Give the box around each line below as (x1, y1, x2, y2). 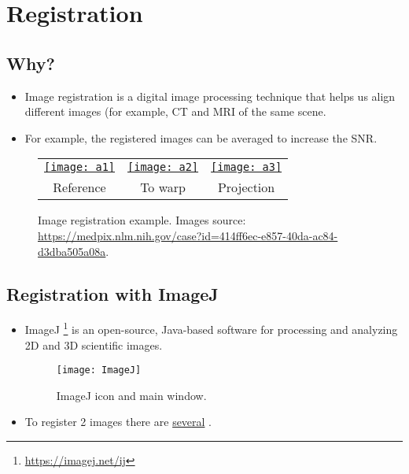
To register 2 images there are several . (24, 413, 212, 430)
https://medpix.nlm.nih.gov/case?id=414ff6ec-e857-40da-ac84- (38, 227, 338, 243)
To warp (140, 178, 186, 197)
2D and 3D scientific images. (24, 336, 163, 353)
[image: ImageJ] (56, 365, 142, 376)
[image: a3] (211, 161, 282, 174)
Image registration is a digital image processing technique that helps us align (24, 87, 396, 104)
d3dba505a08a (38, 243, 106, 259)
